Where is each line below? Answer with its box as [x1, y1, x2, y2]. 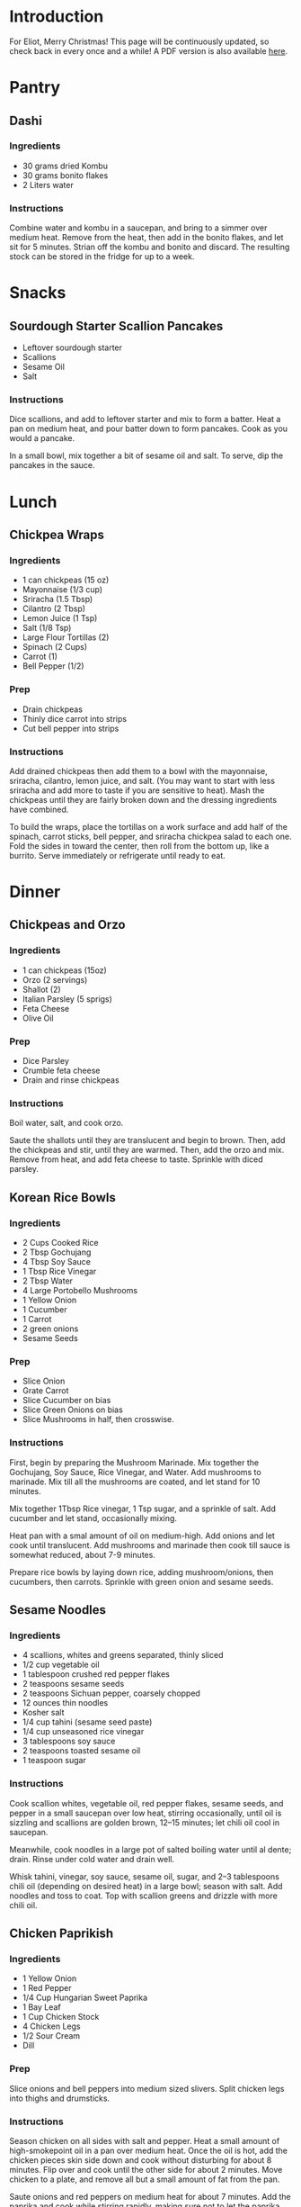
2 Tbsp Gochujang [22, 1247, 92, 1257]
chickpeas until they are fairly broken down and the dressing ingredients [9, 794, 277, 805]
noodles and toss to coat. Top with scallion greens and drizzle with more [9, 1890, 279, 1901]
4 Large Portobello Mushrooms [22, 1285, 137, 1296]
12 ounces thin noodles [22, 1698, 109, 1708]
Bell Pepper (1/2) [22, 661, 84, 671]
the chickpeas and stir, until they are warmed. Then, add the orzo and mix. [9, 1145, 285, 1156]
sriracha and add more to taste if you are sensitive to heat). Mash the [9, 785, 265, 796]
